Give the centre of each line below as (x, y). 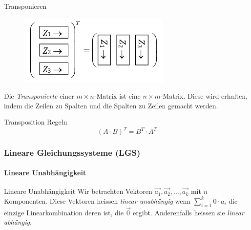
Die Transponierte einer (39, 96)
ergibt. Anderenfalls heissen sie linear (188, 212)
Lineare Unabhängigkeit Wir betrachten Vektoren (78, 191)
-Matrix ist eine (117, 96)
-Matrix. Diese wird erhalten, (204, 96)
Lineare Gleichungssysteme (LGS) (72, 153)
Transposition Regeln (36, 122)
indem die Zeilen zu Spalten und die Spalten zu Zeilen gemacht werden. (111, 105)
